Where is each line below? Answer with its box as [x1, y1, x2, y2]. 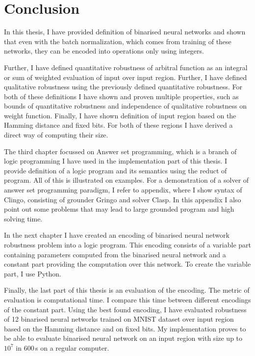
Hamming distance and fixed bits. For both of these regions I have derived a [4, 120, 233, 130]
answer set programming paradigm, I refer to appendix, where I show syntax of [4, 185, 242, 195]
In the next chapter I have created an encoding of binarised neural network [4, 230, 229, 240]
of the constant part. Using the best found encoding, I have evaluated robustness [4, 304, 247, 314]
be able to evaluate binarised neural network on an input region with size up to [4, 333, 243, 343]
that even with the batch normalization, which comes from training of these [4, 36, 231, 46]
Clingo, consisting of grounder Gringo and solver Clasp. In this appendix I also [4, 194, 241, 204]
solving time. [4, 213, 43, 223]
